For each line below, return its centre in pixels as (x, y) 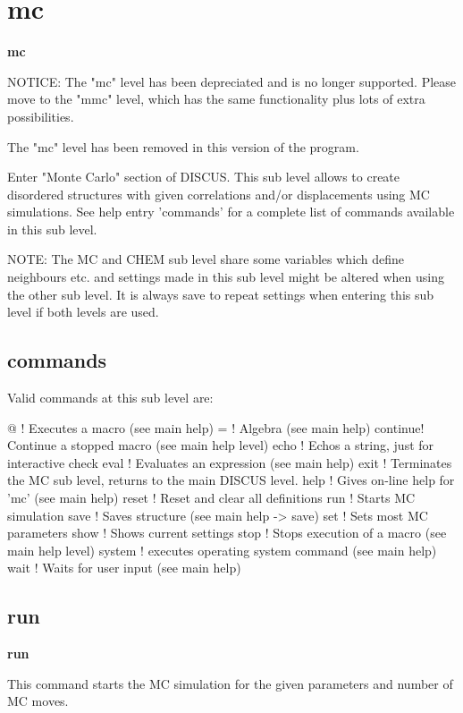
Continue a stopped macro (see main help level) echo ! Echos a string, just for (221, 445)
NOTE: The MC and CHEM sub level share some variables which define (206, 259)
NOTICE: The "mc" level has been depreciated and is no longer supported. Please (232, 81)
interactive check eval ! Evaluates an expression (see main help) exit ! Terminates (230, 462)
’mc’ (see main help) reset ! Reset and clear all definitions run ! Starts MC (211, 498)
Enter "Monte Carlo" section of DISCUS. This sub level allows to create (204, 177)
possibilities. (41, 116)
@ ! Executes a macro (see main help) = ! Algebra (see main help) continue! (216, 427)
